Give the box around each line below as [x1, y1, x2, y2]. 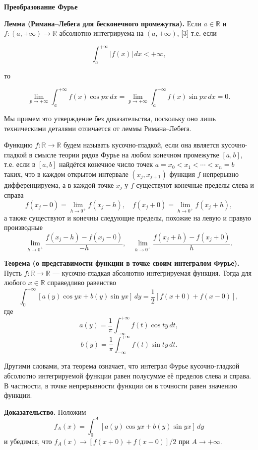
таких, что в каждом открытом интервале [4, 168, 129, 179]
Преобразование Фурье [4, 1, 78, 11]
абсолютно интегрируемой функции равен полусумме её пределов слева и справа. [4, 371, 251, 381]
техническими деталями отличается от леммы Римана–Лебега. [4, 123, 192, 133]
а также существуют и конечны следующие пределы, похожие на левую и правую [4, 212, 251, 223]
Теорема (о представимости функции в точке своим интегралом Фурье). [4, 258, 240, 268]
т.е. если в [4, 159, 36, 169]
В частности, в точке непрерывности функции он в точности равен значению [4, 380, 237, 390]
